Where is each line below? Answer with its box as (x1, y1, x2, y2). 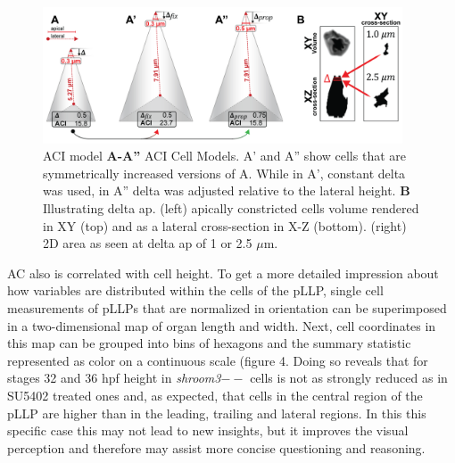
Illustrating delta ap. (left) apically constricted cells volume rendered (43, 198, 419, 217)
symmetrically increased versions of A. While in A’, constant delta (43, 163, 406, 182)
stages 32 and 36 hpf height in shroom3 (7, 368, 221, 387)
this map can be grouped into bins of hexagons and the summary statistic (7, 334, 411, 352)
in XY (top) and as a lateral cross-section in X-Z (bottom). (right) (43, 216, 407, 235)
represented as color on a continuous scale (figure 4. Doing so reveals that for (7, 351, 428, 369)
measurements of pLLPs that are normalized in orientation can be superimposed (7, 298, 447, 317)
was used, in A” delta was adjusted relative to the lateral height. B (43, 181, 410, 200)
